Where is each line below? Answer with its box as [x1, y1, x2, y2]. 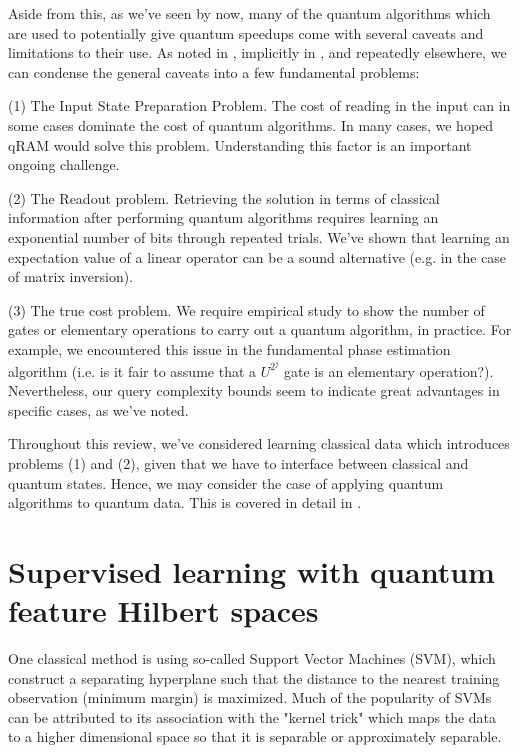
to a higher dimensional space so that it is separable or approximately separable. [8, 726, 502, 747]
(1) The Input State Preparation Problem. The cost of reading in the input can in [8, 95, 511, 116]
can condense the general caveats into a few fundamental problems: [8, 61, 420, 82]
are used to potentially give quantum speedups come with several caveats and [8, 22, 484, 43]
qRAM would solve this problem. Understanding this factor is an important [8, 134, 472, 155]
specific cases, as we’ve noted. [8, 399, 189, 420]
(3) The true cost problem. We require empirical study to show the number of [8, 299, 485, 320]
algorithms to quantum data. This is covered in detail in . [8, 492, 362, 513]
